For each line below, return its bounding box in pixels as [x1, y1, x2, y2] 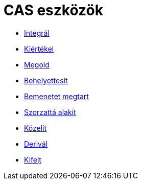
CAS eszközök [4, 2, 103, 19]
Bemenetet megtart [24, 91, 89, 101]
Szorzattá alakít [24, 107, 76, 117]
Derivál [24, 139, 48, 148]
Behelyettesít [24, 76, 68, 85]
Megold [24, 60, 50, 69]
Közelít [24, 123, 47, 132]
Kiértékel [24, 44, 54, 53]
